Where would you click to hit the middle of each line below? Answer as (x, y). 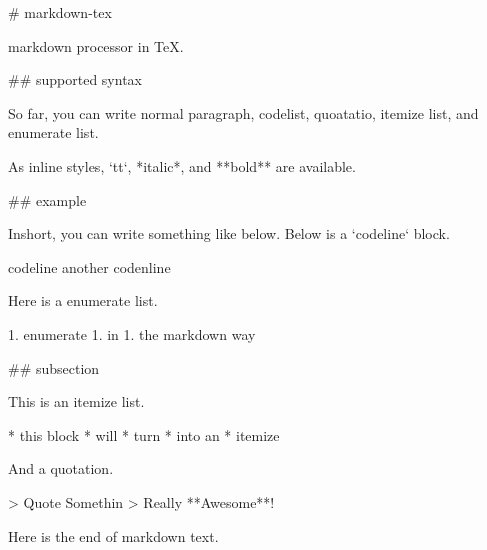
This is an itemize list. (76, 401)
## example (47, 199)
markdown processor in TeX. (96, 45)
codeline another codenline (89, 266)
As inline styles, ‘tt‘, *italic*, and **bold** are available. (182, 165)
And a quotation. (61, 468)
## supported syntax (75, 79)
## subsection (54, 367)
